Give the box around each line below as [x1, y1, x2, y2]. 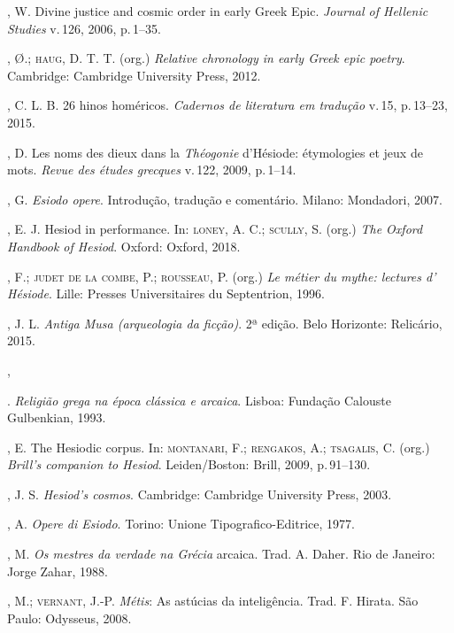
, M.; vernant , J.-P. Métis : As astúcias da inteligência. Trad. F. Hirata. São [7, 591, 419, 610]
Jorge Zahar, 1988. [7, 561, 108, 580]
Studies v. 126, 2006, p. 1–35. [7, 19, 161, 37]
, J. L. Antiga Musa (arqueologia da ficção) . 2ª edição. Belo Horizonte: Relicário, [7, 313, 442, 332]
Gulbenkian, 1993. [7, 408, 106, 427]
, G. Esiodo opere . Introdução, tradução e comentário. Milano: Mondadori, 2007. [7, 189, 442, 208]
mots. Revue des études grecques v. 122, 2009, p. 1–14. [7, 160, 296, 179]
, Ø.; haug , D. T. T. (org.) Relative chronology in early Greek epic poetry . [7, 49, 405, 67]
